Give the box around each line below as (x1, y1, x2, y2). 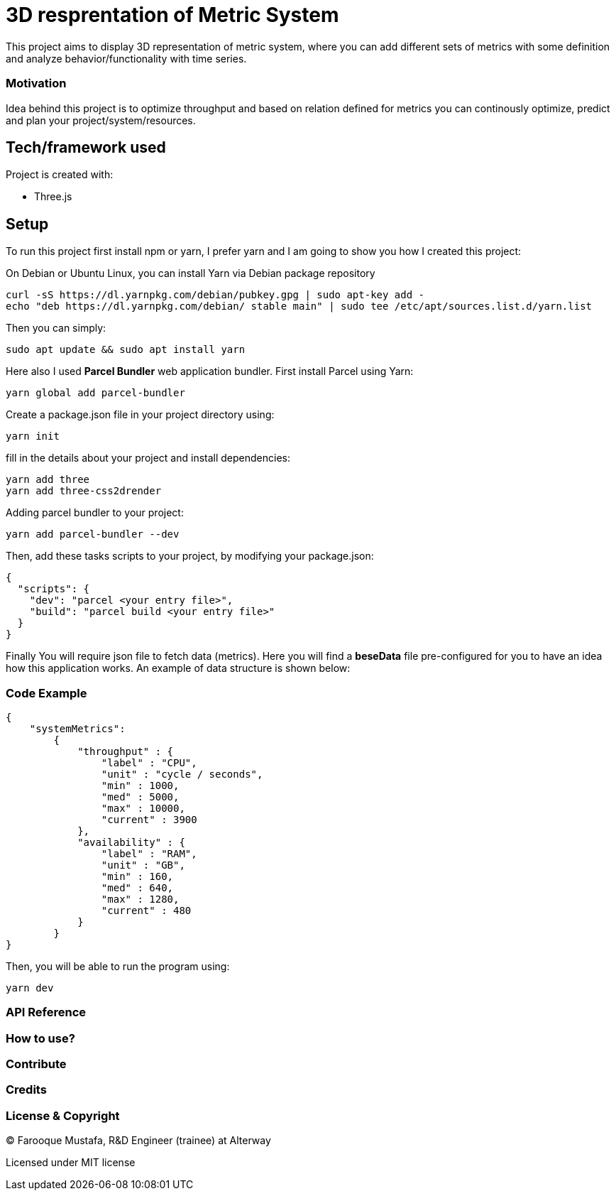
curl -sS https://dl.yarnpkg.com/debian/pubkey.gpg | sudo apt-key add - (6, 289, 425, 301)
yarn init (6, 430, 60, 442)
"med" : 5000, (101, 790, 180, 803)
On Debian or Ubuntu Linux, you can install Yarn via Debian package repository (6, 267, 375, 280)
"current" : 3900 (101, 813, 197, 825)
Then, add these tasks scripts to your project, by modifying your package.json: (6, 550, 374, 562)
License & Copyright (6, 1108, 120, 1123)
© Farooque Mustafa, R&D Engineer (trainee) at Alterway (6, 1134, 271, 1147)
